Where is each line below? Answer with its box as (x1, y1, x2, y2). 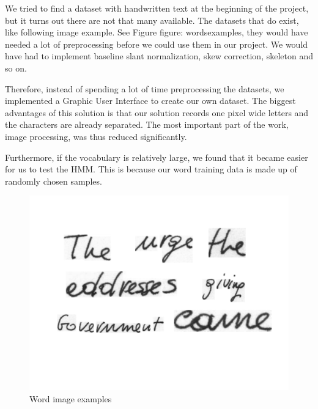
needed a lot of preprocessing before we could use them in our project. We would (5, 37, 308, 50)
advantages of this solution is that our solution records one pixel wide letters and (5, 106, 309, 119)
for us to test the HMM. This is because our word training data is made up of (5, 163, 297, 175)
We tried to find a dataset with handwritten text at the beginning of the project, (5, 2, 309, 14)
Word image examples (29, 392, 112, 405)
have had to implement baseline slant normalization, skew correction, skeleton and (5, 50, 314, 62)
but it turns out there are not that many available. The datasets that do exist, (5, 13, 299, 26)
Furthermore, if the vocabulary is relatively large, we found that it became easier (5, 150, 308, 163)
